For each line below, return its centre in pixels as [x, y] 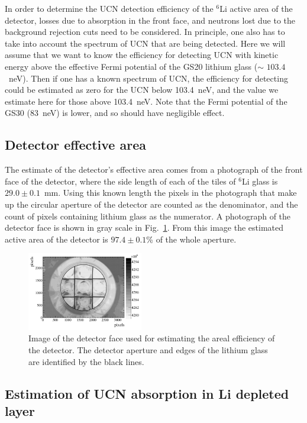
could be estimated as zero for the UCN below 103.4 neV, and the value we [142, 90]
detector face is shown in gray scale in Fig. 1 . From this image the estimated [144, 227]
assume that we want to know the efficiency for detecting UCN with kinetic [142, 55]
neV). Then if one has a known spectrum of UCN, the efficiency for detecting [148, 78]
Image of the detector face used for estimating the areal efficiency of [152, 338]
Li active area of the [256, 8]
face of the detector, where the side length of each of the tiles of [120, 181]
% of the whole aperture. [191, 239]
